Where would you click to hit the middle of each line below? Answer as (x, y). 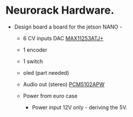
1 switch (33, 61)
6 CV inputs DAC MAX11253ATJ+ (63, 38)
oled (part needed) (46, 72)
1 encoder (35, 50)
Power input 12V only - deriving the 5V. (80, 107)
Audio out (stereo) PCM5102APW (64, 84)
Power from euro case (50, 96)
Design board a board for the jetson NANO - (68, 27)
